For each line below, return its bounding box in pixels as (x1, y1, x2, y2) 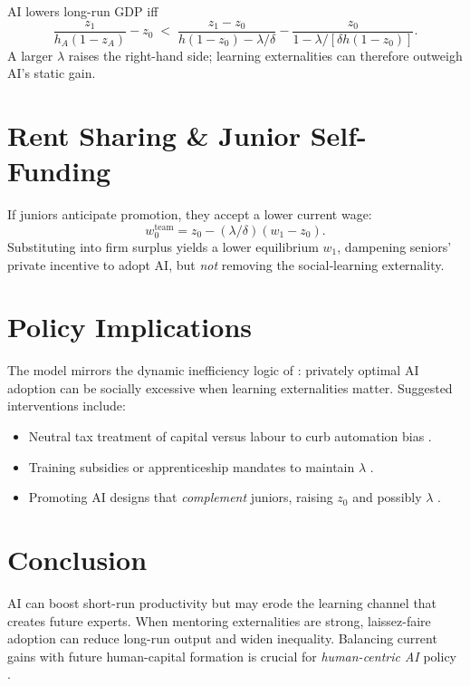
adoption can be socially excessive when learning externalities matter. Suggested (7, 378, 453, 397)
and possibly (352, 488, 422, 507)
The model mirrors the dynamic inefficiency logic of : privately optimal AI (7, 361, 419, 380)
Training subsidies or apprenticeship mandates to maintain (28, 457, 355, 476)
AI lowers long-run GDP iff (7, 2, 158, 20)
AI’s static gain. (7, 63, 96, 82)
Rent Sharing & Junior (7, 117, 301, 154)
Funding (7, 152, 111, 189)
